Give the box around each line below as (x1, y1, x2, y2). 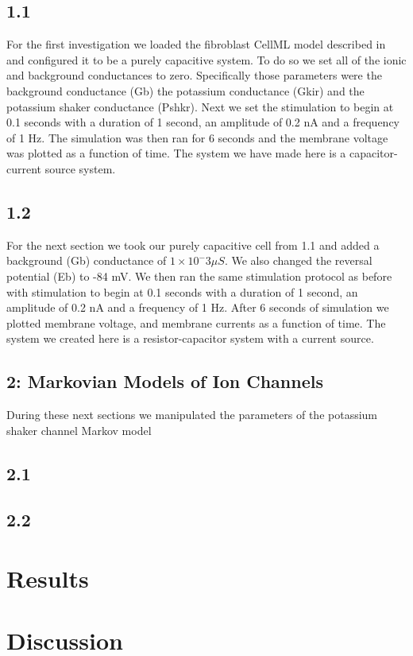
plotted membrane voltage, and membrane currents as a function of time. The (6, 314, 386, 331)
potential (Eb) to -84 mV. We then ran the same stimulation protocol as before (6, 267, 392, 284)
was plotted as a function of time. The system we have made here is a (6, 145, 346, 161)
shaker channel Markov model (6, 421, 152, 438)
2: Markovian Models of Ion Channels (6, 369, 323, 394)
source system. (44, 160, 116, 177)
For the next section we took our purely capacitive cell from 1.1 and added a (6, 236, 380, 253)
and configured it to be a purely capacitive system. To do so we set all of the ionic (6, 51, 407, 68)
